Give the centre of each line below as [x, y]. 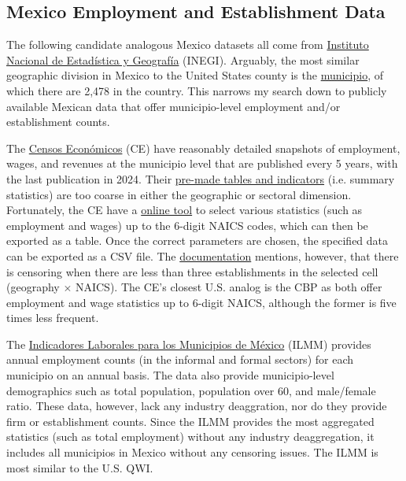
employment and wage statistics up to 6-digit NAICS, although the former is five [201, 302]
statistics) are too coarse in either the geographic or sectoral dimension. [179, 194]
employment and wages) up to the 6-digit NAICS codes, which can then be [187, 225]
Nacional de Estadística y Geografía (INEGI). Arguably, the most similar [183, 59]
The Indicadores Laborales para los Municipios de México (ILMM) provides [189, 344]
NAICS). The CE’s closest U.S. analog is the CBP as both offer [229, 287]
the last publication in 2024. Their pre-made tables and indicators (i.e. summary [201, 178]
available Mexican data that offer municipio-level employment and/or [173, 106]
